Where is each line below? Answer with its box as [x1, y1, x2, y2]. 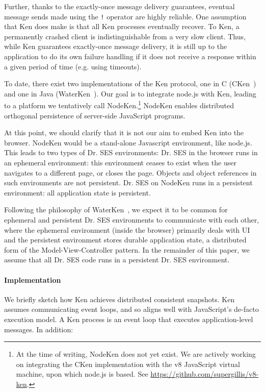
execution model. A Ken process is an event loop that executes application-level [4, 313, 253, 324]
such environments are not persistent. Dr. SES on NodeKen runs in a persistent [4, 177, 253, 188]
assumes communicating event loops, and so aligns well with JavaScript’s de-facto [4, 304, 259, 314]
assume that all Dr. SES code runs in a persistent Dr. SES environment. [4, 254, 230, 265]
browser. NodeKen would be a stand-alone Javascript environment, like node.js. [4, 137, 252, 148]
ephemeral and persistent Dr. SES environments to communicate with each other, [4, 214, 259, 225]
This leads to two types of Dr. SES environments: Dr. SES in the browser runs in [4, 147, 258, 158]
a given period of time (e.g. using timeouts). [4, 61, 142, 71]
